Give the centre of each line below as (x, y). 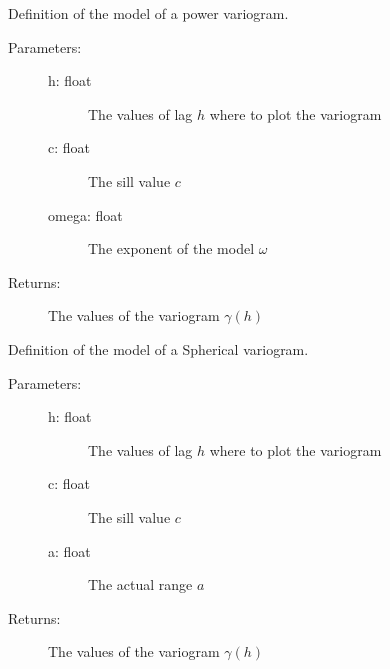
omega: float (85, 214)
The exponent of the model (171, 248)
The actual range (140, 584)
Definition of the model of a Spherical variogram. (158, 348)
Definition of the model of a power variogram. (148, 13)
